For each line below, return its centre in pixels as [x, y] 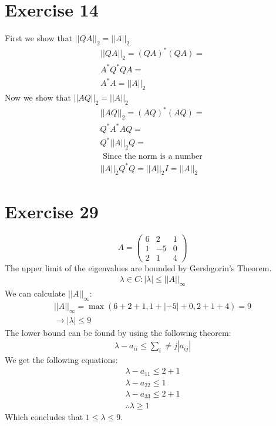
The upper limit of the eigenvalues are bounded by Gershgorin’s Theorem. [138, 267]
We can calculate [35, 293]
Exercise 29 [52, 211]
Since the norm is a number [153, 157]
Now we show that [38, 97]
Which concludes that [44, 416]
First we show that [39, 38]
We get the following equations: [61, 360]
